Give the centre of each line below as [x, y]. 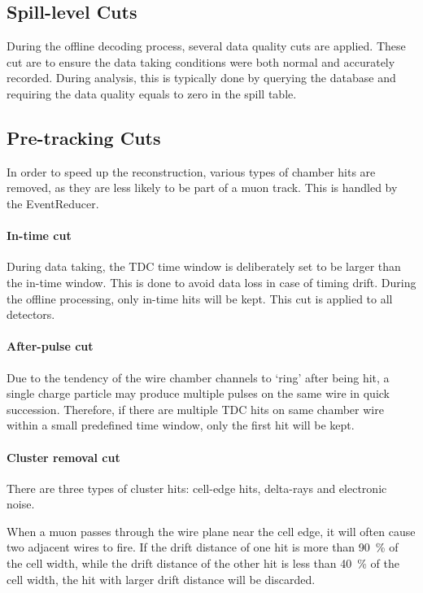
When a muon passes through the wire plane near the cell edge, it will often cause [211, 531]
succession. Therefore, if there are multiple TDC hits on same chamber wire [195, 409]
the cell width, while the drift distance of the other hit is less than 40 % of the [203, 563]
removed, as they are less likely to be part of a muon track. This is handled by [202, 187]
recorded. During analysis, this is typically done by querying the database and [201, 78]
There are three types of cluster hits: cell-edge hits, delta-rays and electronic [197, 488]
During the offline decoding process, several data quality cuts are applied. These [206, 46]
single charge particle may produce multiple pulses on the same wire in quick [198, 393]
